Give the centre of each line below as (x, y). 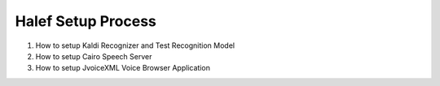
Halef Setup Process (86, 21)
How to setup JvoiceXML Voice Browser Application (123, 68)
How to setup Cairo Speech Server (94, 56)
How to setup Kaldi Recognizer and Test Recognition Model (135, 45)
